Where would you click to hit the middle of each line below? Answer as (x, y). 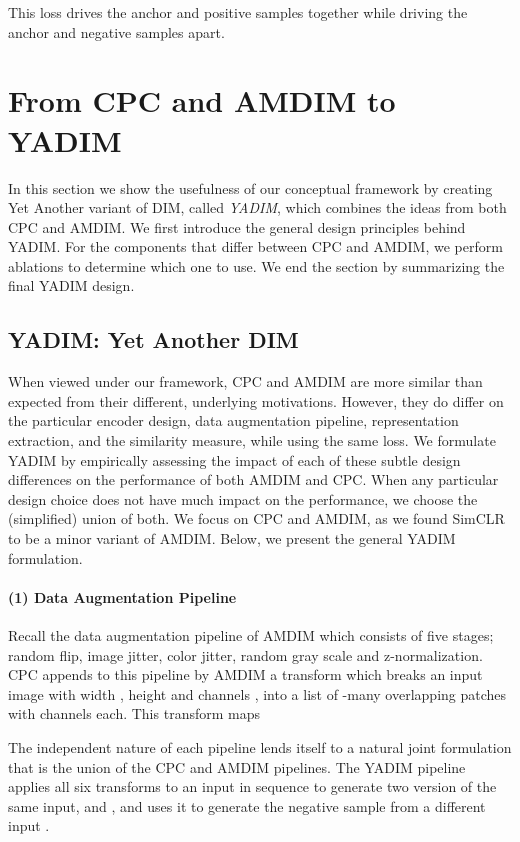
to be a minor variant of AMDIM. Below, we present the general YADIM (232, 538)
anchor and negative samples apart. (116, 31)
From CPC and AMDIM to (202, 100)
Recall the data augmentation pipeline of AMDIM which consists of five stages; (251, 635)
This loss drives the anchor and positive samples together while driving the (238, 12)
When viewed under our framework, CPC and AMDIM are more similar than (245, 381)
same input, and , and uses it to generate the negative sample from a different (247, 805)
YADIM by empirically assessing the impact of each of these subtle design (234, 459)
